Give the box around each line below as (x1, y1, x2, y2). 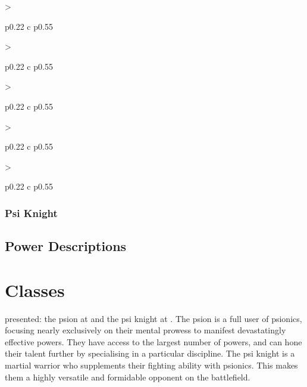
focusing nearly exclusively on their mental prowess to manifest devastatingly (5, 324, 286, 336)
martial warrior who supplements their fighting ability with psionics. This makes (5, 359, 298, 371)
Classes (5, 277, 65, 302)
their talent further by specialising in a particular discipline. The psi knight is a (5, 347, 295, 360)
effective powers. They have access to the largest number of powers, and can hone (5, 335, 302, 348)
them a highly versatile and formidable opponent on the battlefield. (5, 370, 250, 383)
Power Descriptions (5, 237, 127, 255)
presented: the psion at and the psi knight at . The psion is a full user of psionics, (5, 312, 302, 324)
